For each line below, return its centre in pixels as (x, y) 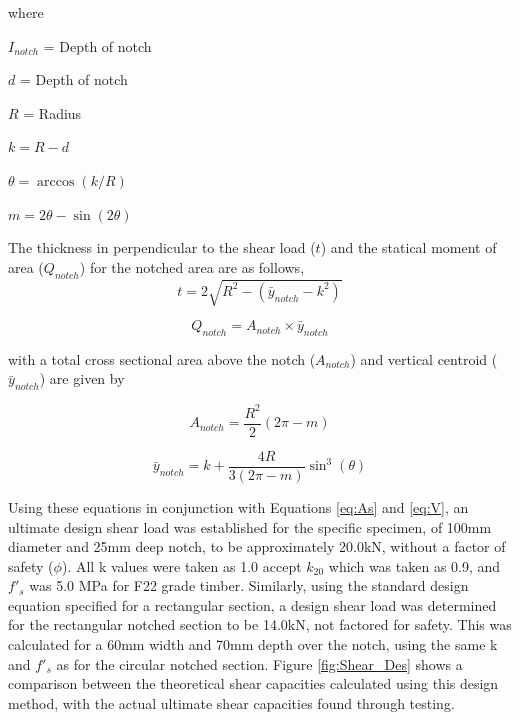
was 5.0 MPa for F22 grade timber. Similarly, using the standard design (249, 585)
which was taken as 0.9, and (414, 565)
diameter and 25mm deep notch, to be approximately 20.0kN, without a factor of (257, 546)
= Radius (52, 112)
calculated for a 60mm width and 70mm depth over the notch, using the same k (253, 644)
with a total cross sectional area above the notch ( (162, 358)
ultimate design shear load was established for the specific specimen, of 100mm (250, 526)
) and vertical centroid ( (424, 358)
